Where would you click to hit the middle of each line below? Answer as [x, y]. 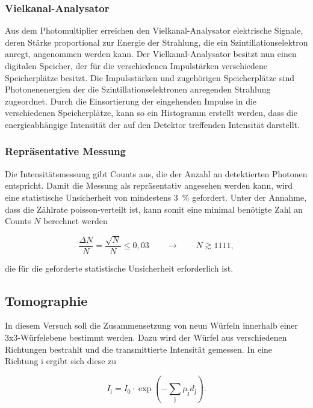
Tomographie [46, 300]
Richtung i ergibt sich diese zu [61, 361]
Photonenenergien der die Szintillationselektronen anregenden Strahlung [138, 89]
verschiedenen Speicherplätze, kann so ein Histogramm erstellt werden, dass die [151, 113]
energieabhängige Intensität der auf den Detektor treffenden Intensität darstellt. [152, 124]
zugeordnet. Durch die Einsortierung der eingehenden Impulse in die [131, 101]
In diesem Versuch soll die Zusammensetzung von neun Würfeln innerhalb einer [152, 325]
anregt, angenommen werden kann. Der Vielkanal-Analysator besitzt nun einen [151, 54]
